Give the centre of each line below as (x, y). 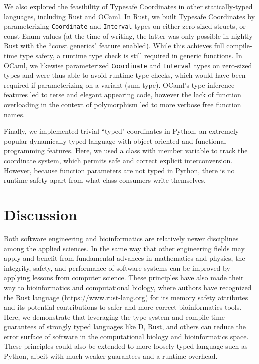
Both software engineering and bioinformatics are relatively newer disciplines (121, 238)
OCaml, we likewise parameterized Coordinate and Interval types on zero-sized (128, 65)
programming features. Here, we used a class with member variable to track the (126, 151)
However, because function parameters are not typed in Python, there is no (119, 170)
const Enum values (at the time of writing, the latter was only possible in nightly (128, 36)
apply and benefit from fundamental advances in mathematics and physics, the (125, 258)
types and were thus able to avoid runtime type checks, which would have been (125, 75)
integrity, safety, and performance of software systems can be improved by (117, 267)
